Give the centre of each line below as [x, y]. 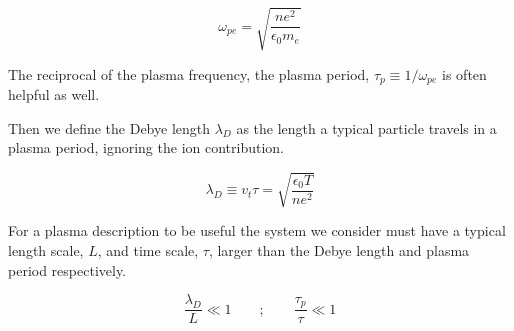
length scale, [46, 249]
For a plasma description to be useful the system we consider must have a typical [257, 230]
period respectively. [67, 269]
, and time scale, [148, 249]
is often [464, 73]
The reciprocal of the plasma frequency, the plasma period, [189, 73]
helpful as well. [54, 94]
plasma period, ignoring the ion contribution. [146, 147]
